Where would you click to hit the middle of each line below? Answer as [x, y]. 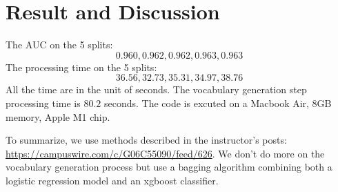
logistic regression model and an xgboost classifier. [112, 180]
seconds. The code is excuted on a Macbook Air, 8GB [218, 103]
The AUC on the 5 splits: [59, 45]
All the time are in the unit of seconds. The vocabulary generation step [156, 89]
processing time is [43, 103]
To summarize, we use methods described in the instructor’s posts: [146, 140]
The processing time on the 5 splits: [81, 67]
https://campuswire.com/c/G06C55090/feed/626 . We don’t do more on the [165, 153]
